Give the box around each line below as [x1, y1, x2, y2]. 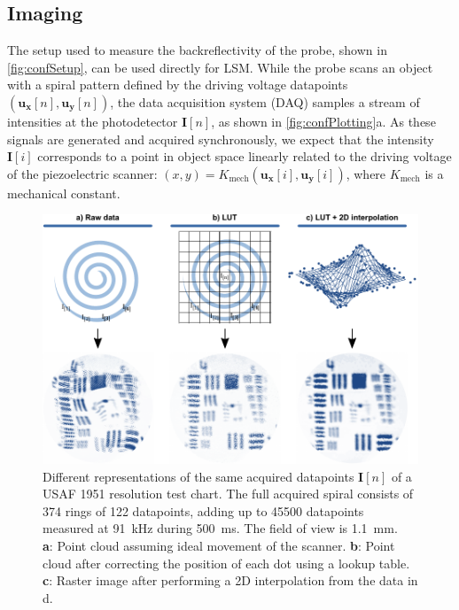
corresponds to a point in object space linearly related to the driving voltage [37, 147, 452, 166]
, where [346, 164, 386, 182]
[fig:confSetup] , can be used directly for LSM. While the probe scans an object [7, 58, 433, 76]
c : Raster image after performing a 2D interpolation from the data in [43, 571, 418, 590]
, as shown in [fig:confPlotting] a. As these [211, 112, 436, 130]
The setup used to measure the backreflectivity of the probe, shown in [7, 41, 387, 59]
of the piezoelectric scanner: [7, 164, 158, 182]
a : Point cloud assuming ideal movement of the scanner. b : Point [43, 537, 395, 555]
